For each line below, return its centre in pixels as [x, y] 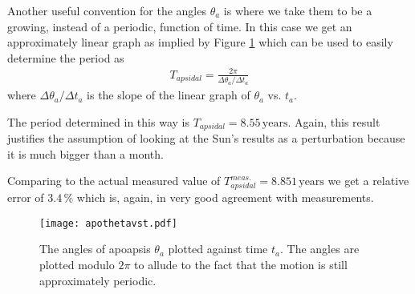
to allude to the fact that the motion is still [241, 265]
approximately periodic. [98, 280]
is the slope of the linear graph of [169, 95]
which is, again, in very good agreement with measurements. [225, 197]
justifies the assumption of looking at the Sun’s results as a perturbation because [206, 138]
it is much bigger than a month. [85, 153]
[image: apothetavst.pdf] [108, 223]
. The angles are [320, 249]
